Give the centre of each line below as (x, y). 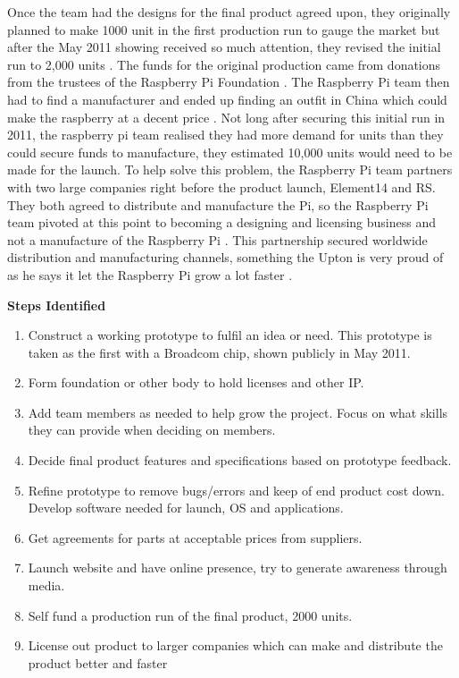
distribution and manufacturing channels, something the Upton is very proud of (225, 257)
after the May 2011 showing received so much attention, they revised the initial (224, 47)
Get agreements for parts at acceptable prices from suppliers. (195, 537)
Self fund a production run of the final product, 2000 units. (190, 615)
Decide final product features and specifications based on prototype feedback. (240, 460)
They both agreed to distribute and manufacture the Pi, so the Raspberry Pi (218, 204)
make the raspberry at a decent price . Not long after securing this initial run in (226, 117)
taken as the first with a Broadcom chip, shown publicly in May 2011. (219, 352)
